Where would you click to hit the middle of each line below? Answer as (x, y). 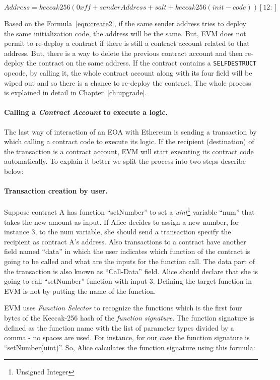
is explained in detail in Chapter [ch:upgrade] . (76, 92)
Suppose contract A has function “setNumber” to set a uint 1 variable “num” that (129, 211)
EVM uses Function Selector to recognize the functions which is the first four (123, 308)
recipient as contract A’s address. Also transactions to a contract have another (125, 241)
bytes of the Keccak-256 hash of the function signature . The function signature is (129, 317)
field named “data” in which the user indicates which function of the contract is (127, 251)
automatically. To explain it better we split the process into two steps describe (125, 161)
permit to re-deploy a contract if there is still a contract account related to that (127, 43)
